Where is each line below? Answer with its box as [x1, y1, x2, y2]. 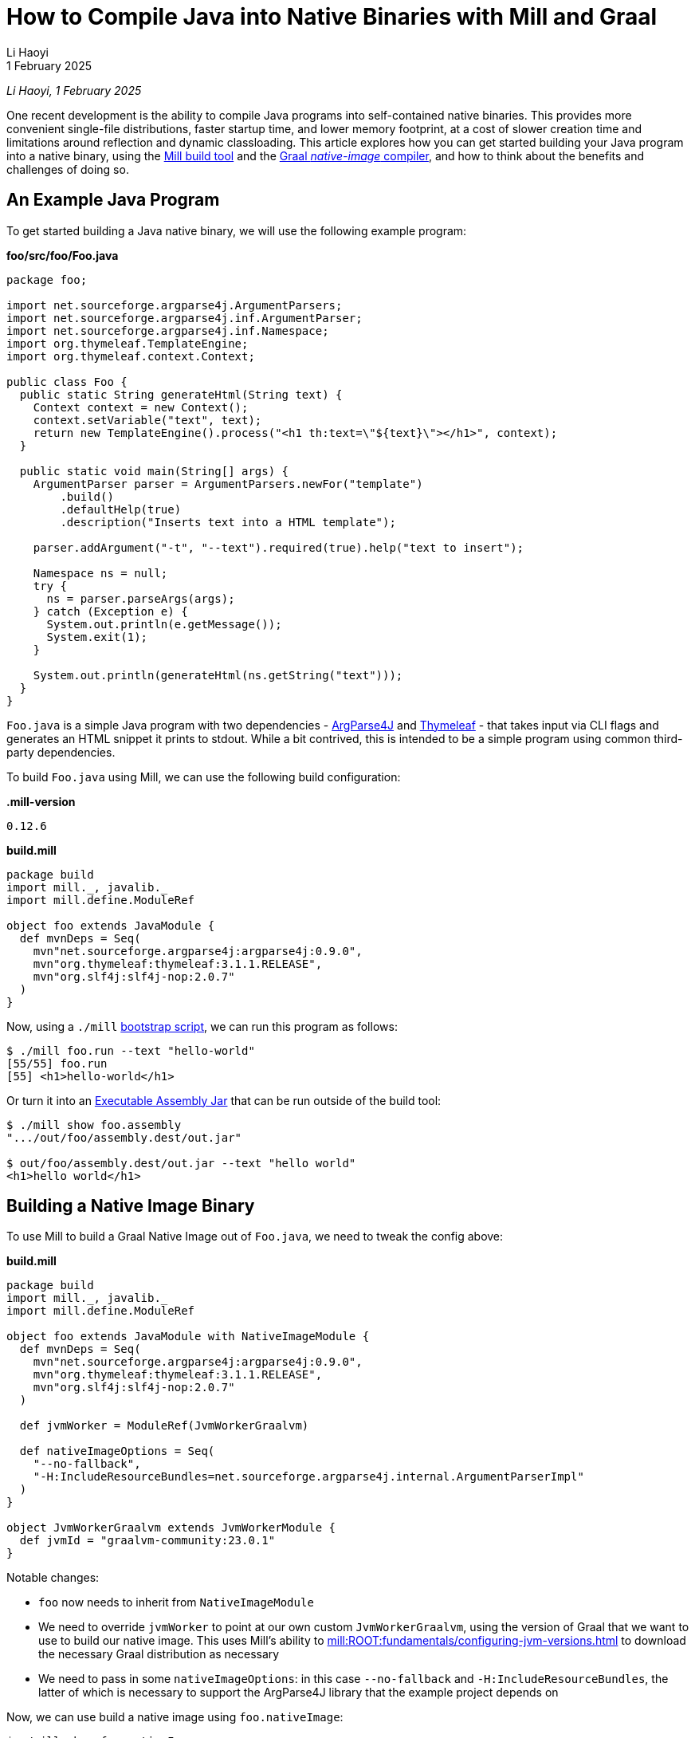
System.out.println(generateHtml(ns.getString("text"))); [33, 668, 403, 682]
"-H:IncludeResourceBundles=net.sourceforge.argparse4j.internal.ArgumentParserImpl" [33, 1470, 584, 1484]
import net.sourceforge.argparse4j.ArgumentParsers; [6, 298, 343, 312]
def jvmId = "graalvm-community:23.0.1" [19, 1534, 276, 1547]
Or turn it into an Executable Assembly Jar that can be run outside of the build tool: [6, 1093, 442, 1107]
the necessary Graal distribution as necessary [38, 1647, 280, 1661]
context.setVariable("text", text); [33, 413, 262, 427]
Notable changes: [6, 1571, 100, 1585]
